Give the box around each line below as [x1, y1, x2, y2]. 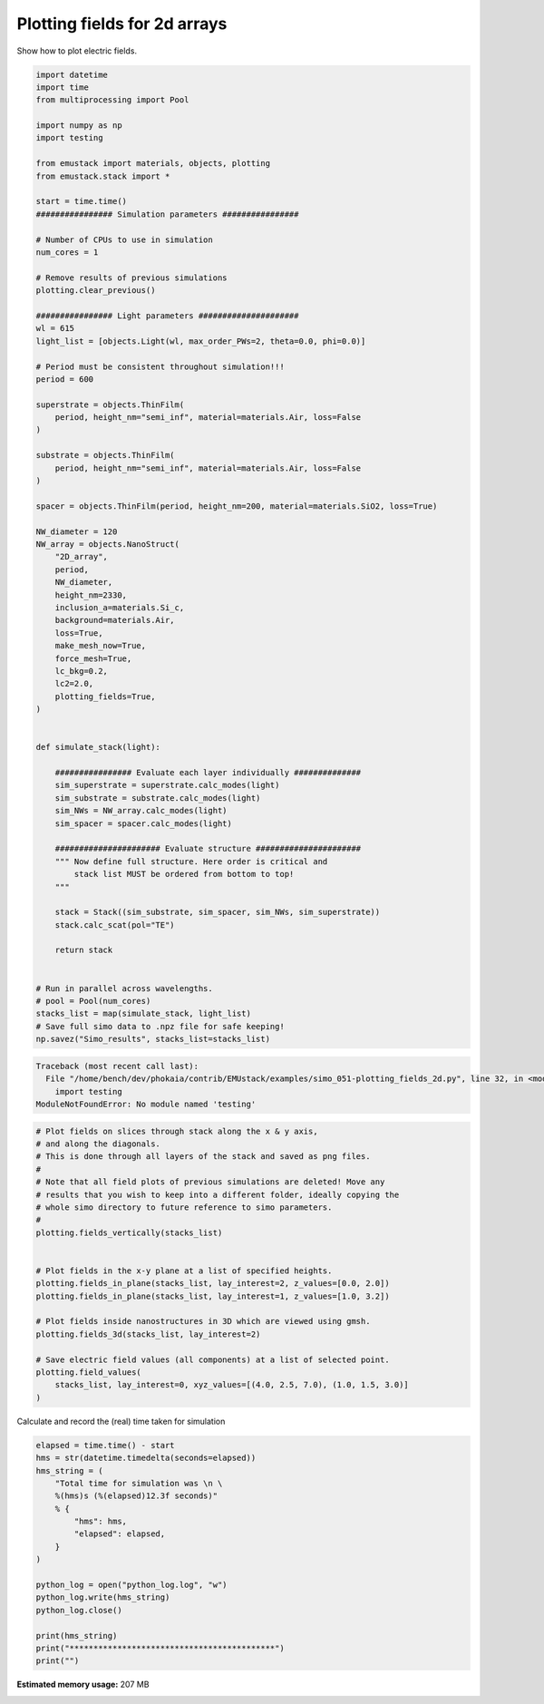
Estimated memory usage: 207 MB [16, 1679, 150, 1690]
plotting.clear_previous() [35, 286, 156, 296]
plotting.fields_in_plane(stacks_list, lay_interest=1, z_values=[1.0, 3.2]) [35, 1290, 390, 1301]
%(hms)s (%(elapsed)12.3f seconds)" [54, 1491, 218, 1501]
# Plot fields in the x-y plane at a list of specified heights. [35, 1265, 333, 1276]
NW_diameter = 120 [35, 526, 118, 537]
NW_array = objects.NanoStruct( [35, 539, 180, 549]
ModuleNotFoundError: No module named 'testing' [35, 1098, 257, 1109]
